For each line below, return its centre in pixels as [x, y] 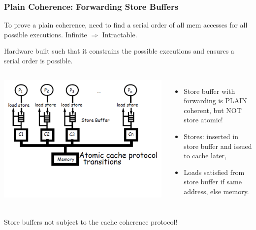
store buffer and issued [218, 146]
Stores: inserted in [211, 136]
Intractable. [120, 34]
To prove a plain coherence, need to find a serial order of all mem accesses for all [126, 25]
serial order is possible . [38, 60]
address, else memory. [216, 191]
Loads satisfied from [214, 172]
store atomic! [203, 120]
